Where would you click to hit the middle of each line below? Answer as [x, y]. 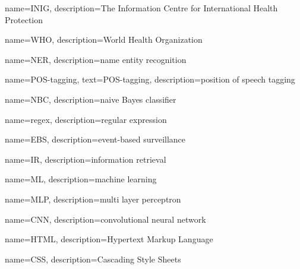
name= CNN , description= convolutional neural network [105, 219]
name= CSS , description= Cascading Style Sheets [93, 259]
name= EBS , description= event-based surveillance [95, 139]
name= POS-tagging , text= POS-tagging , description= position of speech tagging [150, 79]
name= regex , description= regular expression [86, 119]
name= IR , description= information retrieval [86, 159]
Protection [24, 19]
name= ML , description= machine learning [81, 179]
